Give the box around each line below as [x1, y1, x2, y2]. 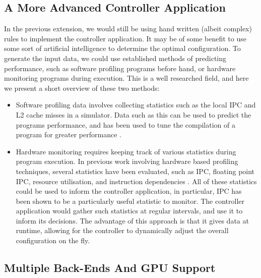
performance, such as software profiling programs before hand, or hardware [4, 63, 236, 73]
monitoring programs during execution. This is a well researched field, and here [4, 73, 249, 83]
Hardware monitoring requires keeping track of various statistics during [16, 146, 236, 156]
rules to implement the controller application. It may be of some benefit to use [4, 33, 246, 43]
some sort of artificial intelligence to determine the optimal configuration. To [4, 43, 241, 53]
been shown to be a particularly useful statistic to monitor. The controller [16, 195, 244, 206]
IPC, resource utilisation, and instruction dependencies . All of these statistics [16, 176, 257, 186]
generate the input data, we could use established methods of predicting [4, 52, 226, 63]
